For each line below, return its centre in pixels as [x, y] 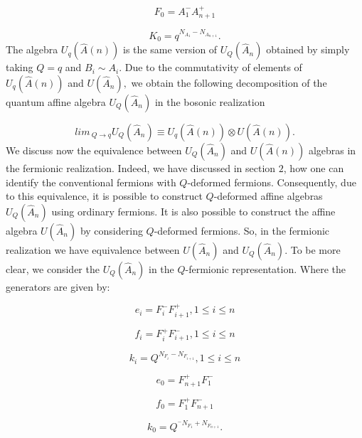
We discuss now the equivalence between [94, 150]
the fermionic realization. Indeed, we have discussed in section [141, 167]
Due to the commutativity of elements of [213, 67]
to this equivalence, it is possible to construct [104, 196]
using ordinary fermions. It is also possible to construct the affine [193, 211]
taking [20, 67]
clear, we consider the [53, 268]
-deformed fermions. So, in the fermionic [242, 230]
